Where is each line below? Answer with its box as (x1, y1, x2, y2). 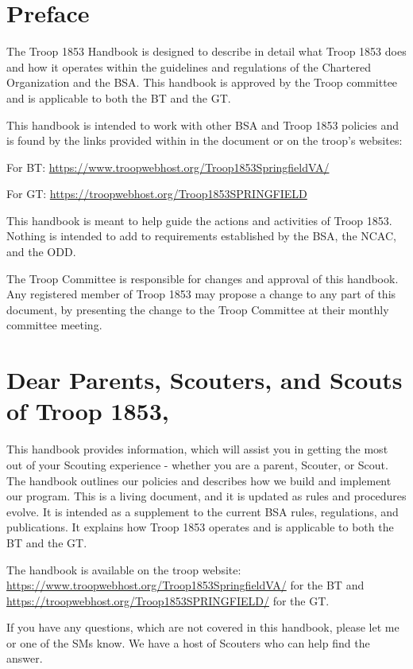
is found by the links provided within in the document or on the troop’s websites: (6, 132, 403, 149)
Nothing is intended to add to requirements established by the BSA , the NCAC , (6, 228, 396, 244)
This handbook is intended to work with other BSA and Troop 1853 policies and (6, 116, 399, 133)
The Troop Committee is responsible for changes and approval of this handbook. (6, 270, 399, 286)
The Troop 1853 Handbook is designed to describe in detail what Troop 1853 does (6, 43, 407, 60)
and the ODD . (6, 243, 76, 260)
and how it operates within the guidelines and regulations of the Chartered (6, 58, 371, 75)
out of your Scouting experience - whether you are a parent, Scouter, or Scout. (6, 456, 388, 473)
